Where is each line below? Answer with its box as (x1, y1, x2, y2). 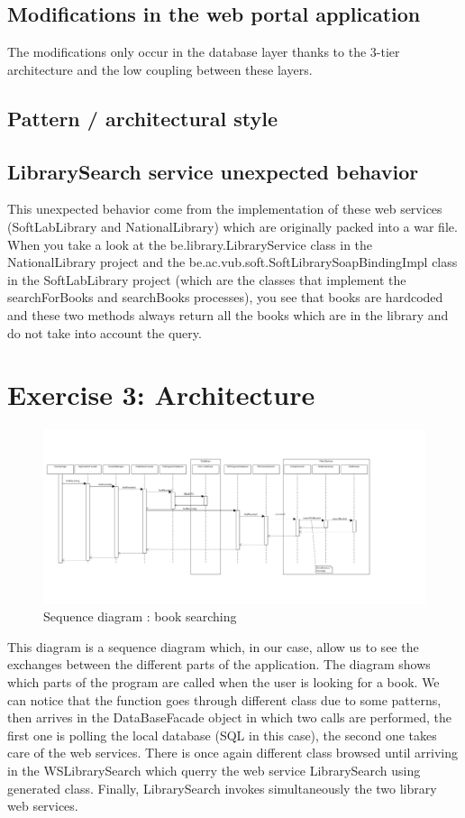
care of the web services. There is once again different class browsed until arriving (7, 743, 459, 762)
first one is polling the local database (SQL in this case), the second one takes (7, 725, 437, 744)
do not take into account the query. (7, 323, 202, 342)
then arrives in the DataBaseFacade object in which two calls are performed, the (7, 708, 451, 727)
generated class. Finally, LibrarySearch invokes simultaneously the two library (7, 778, 437, 797)
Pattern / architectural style (7, 104, 278, 132)
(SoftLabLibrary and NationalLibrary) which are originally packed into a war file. (7, 216, 458, 235)
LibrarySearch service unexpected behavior (7, 157, 419, 185)
